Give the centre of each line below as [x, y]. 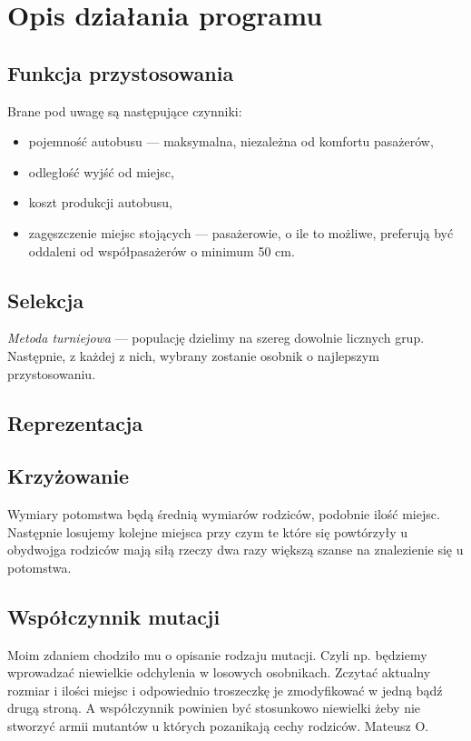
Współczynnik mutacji [114, 616]
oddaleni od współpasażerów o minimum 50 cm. [162, 250]
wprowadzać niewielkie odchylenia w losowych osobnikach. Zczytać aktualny [219, 672]
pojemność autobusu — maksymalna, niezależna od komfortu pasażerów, [231, 141]
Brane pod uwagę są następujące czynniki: [125, 110]
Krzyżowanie [69, 476]
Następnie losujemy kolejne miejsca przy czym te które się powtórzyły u [208, 531]
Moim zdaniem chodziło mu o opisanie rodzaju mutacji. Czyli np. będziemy [217, 654]
